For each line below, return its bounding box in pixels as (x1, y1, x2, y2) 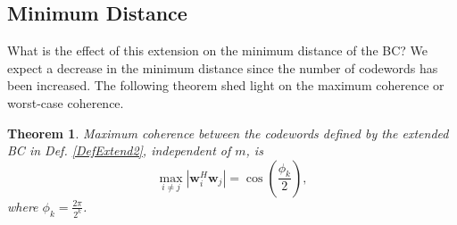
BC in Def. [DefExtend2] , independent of (7, 141, 231, 160)
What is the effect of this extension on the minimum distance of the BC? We (7, 41, 428, 60)
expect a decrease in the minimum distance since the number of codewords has (7, 58, 438, 77)
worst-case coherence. (7, 93, 124, 112)
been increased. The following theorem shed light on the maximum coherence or (7, 76, 445, 95)
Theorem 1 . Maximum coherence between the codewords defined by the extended (7, 123, 449, 142)
